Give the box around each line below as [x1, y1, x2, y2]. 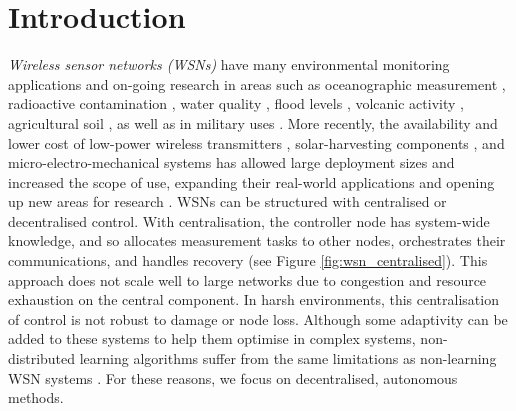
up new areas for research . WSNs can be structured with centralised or [8, 191, 447, 212]
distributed [8, 348, 76, 369]
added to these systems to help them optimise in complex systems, [8, 328, 416, 349]
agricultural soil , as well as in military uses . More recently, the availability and [8, 112, 498, 133]
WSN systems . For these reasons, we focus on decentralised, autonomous [8, 367, 458, 388]
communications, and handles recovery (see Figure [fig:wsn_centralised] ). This [8, 250, 488, 271]
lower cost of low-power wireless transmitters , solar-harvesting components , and [8, 132, 505, 153]
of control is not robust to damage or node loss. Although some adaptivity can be [8, 308, 508, 329]
